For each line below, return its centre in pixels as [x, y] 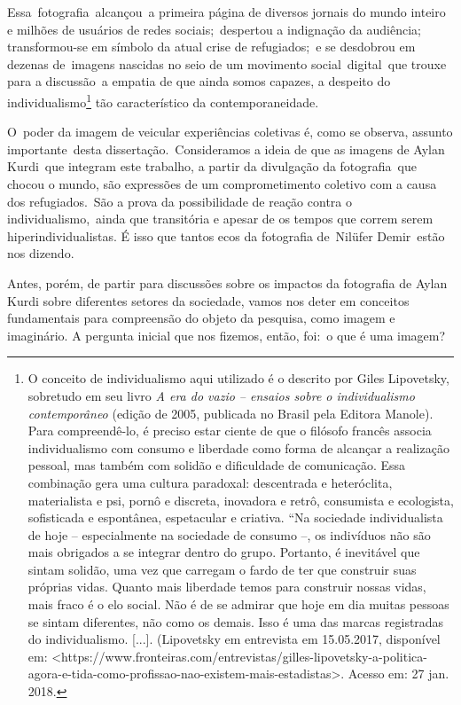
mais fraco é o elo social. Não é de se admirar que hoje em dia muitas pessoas [238, 604]
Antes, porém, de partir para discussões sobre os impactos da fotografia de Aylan [227, 282]
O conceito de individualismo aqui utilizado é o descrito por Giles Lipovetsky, [238, 378]
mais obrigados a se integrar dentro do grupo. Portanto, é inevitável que [224, 552]
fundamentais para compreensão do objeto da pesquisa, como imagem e [201, 318]
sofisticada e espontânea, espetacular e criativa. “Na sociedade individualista [235, 517]
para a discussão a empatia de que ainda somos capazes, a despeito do [199, 81]
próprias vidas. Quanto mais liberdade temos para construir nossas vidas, [227, 587]
